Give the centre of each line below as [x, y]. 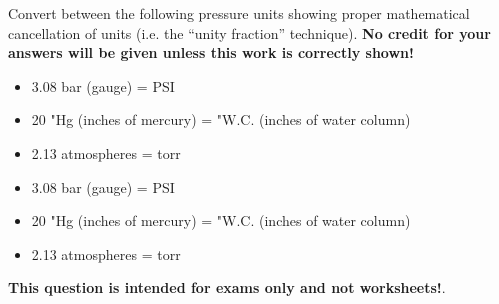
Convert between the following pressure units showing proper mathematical [239, 13]
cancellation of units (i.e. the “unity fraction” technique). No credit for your [249, 32]
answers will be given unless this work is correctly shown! [211, 52]
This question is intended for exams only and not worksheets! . [227, 287]
